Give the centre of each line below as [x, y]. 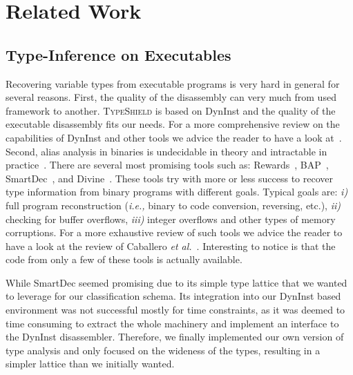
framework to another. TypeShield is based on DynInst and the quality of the [171, 110]
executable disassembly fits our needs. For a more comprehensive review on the [173, 124]
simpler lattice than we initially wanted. [90, 364]
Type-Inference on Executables [118, 54]
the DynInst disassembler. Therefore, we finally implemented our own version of [175, 337]
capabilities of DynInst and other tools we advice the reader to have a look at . [174, 137]
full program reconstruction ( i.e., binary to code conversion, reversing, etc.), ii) [173, 205]
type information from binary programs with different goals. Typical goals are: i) [177, 192]
